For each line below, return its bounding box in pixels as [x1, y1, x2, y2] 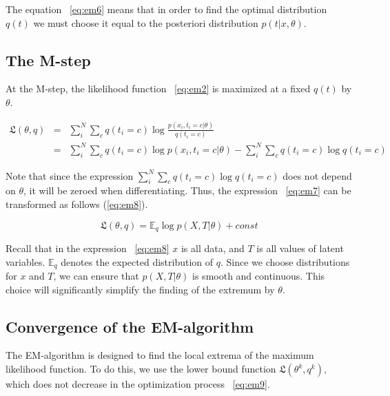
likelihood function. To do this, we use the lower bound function [6, 362, 276, 376]
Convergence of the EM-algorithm [6, 315, 254, 337]
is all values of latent [256, 241, 344, 255]
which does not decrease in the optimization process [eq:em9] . [6, 377, 270, 391]
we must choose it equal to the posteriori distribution [33, 15, 258, 30]
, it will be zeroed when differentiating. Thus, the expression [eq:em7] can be [23, 183, 351, 198]
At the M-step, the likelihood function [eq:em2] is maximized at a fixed [6, 81, 311, 96]
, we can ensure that [53, 269, 139, 283]
